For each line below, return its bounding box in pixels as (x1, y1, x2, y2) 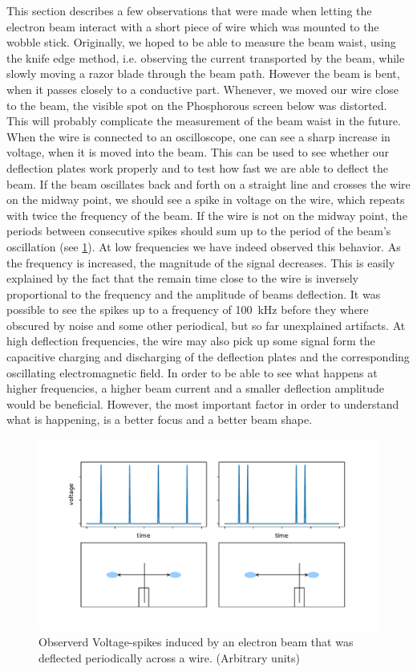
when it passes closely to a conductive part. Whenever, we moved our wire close (6, 80, 399, 97)
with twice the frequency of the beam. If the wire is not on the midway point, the (6, 206, 407, 223)
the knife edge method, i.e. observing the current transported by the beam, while (6, 49, 405, 66)
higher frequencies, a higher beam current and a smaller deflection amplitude (6, 380, 384, 397)
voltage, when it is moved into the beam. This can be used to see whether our (6, 144, 390, 161)
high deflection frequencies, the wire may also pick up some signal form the (6, 332, 375, 349)
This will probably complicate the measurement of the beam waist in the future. (6, 112, 401, 129)
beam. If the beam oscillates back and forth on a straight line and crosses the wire (6, 175, 411, 192)
